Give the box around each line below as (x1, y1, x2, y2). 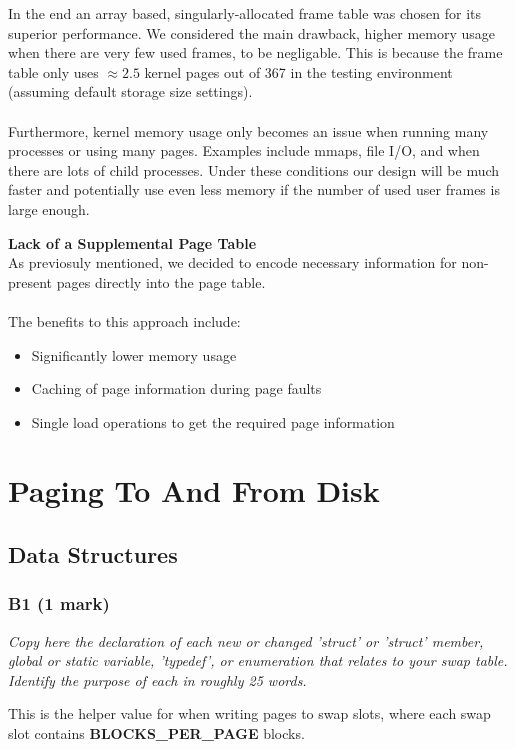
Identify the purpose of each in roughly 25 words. (8, 669, 307, 690)
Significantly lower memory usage (31, 344, 237, 365)
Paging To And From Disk (8, 470, 380, 511)
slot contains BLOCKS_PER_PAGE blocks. (8, 723, 305, 744)
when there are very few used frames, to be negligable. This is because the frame (8, 42, 503, 63)
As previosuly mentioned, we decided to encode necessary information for (8, 252, 457, 273)
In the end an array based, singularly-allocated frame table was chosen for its (8, 3, 482, 23)
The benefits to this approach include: (8, 310, 241, 331)
